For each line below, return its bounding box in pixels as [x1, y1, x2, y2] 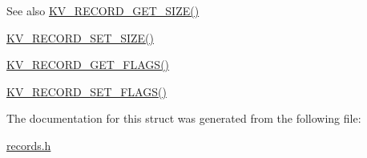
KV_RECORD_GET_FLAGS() [6, 56, 170, 73]
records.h [6, 136, 51, 153]
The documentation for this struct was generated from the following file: [6, 110, 361, 127]
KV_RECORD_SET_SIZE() [6, 29, 154, 46]
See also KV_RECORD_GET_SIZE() [6, 2, 200, 18]
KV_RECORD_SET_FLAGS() [6, 83, 167, 99]
